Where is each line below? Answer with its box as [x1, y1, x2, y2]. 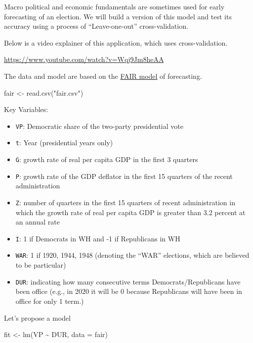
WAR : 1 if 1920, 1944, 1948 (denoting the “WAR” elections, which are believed [15, 250, 250, 260]
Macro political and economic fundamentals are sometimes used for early [4, 1, 225, 11]
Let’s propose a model [4, 312, 71, 323]
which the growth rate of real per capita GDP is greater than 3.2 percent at [15, 207, 246, 217]
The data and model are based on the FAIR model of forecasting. [4, 70, 202, 81]
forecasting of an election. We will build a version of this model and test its [4, 11, 232, 21]
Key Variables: [4, 104, 48, 114]
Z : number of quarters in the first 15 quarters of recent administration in [15, 197, 235, 207]
